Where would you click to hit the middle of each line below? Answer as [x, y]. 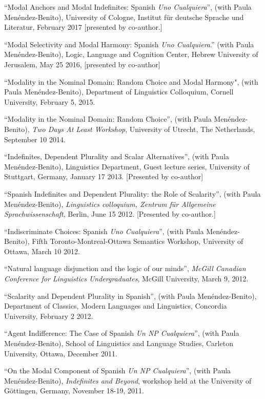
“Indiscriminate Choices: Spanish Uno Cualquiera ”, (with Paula [104, 231]
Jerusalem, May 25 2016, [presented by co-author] [82, 64]
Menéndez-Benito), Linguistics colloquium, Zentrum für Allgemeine [110, 204]
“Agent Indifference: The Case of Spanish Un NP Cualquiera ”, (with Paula [122, 333]
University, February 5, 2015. [50, 101]
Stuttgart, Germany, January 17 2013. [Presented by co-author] [104, 176]
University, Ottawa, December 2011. [61, 353]
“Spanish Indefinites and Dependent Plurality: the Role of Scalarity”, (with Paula [132, 193]
